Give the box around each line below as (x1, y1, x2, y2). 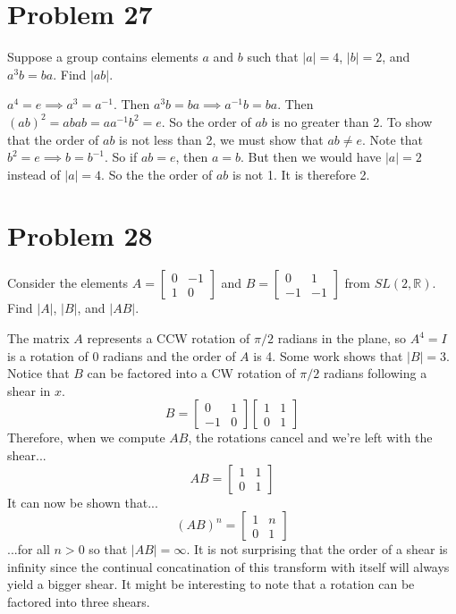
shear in (7, 381, 51, 400)
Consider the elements (7, 273, 129, 292)
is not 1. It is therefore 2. (232, 164, 370, 183)
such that (247, 47, 299, 66)
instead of (7, 164, 61, 183)
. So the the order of (101, 164, 213, 183)
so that (89, 540, 128, 559)
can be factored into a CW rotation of (87, 364, 296, 383)
